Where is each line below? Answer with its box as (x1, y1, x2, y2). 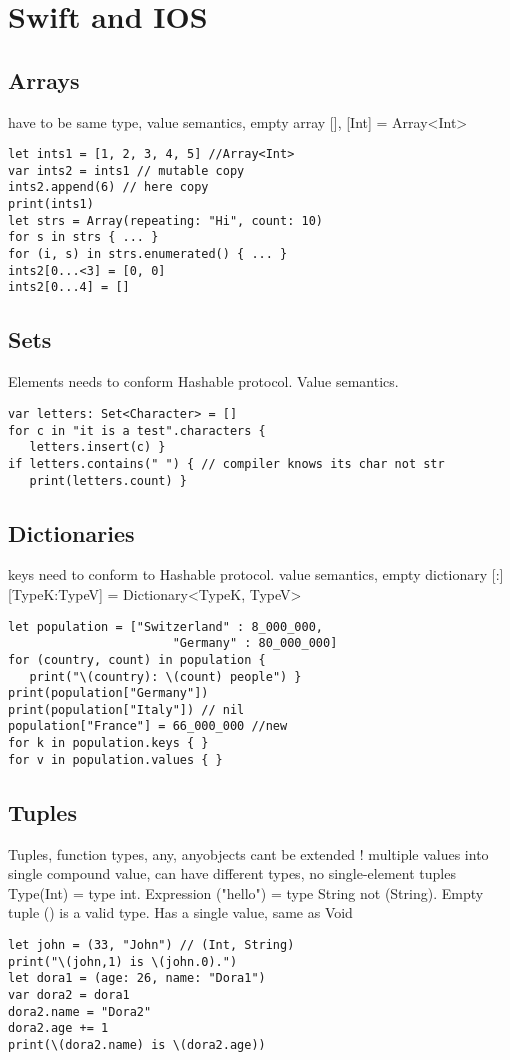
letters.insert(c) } (29, 440, 166, 455)
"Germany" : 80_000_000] (172, 636, 338, 651)
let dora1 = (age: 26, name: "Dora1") (8, 971, 266, 986)
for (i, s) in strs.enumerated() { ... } (8, 247, 288, 262)
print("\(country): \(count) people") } (29, 669, 302, 684)
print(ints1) (8, 197, 94, 212)
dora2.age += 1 (8, 1021, 109, 1036)
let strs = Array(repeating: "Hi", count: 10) (8, 213, 323, 228)
